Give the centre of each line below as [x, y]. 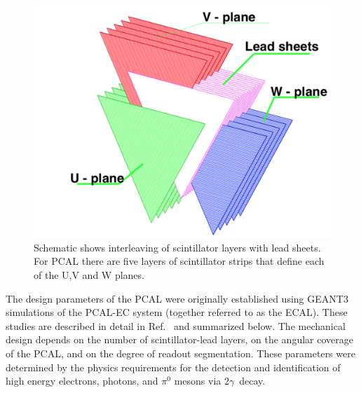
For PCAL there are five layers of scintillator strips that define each [179, 261]
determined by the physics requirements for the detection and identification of [173, 367]
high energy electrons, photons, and [82, 381]
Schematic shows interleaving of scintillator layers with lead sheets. [177, 247]
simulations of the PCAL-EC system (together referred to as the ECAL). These [177, 312]
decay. [252, 381]
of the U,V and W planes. [89, 275]
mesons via [198, 381]
